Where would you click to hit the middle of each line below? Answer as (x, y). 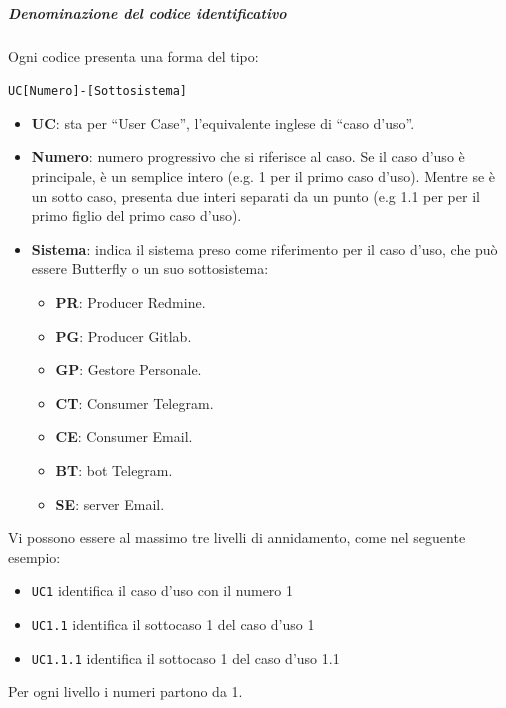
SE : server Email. (110, 503)
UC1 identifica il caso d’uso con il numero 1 (162, 590)
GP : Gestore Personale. (128, 369)
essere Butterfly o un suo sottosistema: (150, 268)
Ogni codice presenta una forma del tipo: (133, 55)
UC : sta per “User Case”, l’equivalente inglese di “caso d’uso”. (223, 122)
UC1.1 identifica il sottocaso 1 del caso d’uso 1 (173, 623)
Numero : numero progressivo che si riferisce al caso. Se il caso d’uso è (248, 156)
